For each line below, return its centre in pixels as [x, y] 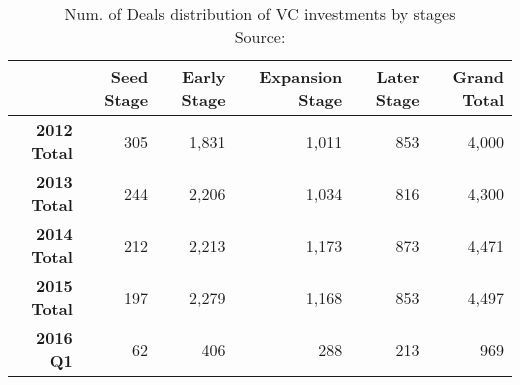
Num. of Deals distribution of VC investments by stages [260, 13]
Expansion [301, 76]
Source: [260, 36]
